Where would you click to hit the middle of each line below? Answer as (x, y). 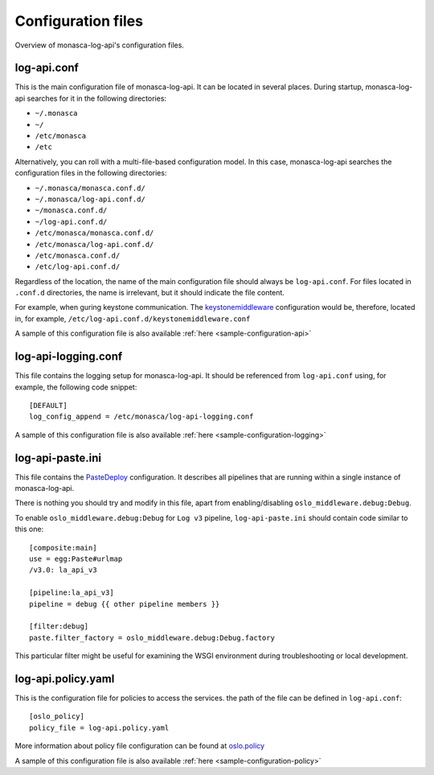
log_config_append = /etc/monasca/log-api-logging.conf (141, 417)
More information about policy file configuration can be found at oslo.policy (140, 746)
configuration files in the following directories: (91, 173)
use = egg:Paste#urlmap (76, 559)
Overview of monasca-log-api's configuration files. (100, 45)
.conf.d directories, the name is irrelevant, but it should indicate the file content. (150, 293)
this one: (29, 529)
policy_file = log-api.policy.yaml (99, 728)
